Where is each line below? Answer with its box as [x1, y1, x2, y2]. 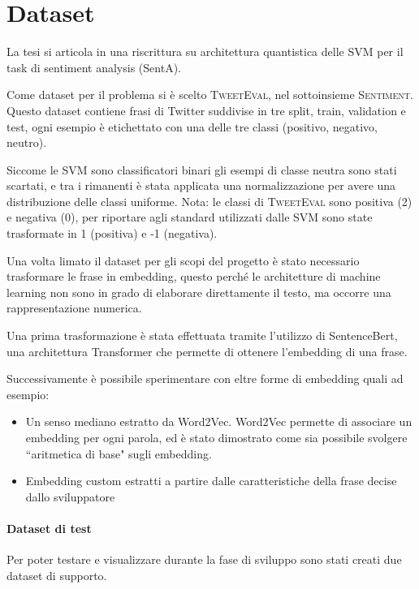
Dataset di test [6, 519, 92, 536]
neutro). [6, 134, 47, 151]
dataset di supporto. [6, 566, 107, 583]
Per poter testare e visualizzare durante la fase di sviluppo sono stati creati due [6, 551, 402, 568]
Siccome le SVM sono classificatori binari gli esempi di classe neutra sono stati [6, 161, 397, 178]
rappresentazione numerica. [6, 299, 142, 316]
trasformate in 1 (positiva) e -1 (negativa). [6, 225, 218, 242]
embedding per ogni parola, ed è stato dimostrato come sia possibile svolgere [25, 429, 408, 445]
